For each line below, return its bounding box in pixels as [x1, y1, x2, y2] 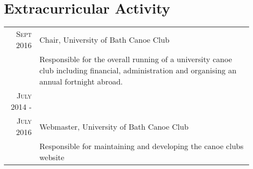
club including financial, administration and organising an [39, 65, 236, 76]
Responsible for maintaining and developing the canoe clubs [39, 140, 244, 152]
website [39, 152, 65, 163]
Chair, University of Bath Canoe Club [39, 34, 170, 45]
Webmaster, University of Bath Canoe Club [39, 120, 189, 132]
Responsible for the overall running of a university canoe [39, 53, 232, 65]
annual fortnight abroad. [39, 76, 123, 87]
